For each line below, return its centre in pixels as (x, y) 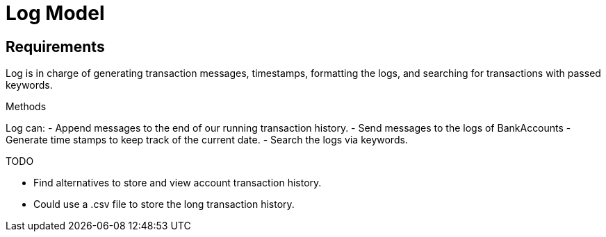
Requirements (55, 46)
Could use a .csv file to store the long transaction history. (164, 204)
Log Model (55, 13)
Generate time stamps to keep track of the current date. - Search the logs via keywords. (207, 140)
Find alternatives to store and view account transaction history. (178, 183)
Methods (26, 107)
